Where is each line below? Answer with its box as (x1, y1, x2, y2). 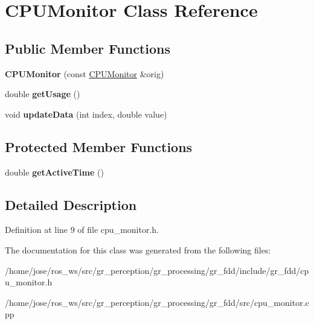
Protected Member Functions (5, 137, 193, 156)
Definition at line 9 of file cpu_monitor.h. (5, 223, 159, 236)
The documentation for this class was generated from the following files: (5, 243, 271, 256)
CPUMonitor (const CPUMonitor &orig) (5, 67, 164, 80)
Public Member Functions (5, 39, 170, 57)
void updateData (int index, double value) (5, 107, 167, 120)
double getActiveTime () (5, 165, 104, 178)
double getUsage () (5, 87, 80, 100)
